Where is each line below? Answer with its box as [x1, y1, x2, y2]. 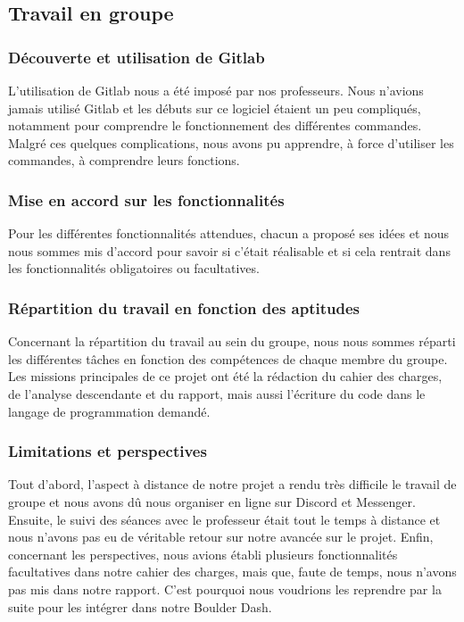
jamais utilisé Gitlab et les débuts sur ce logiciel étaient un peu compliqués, [8, 98, 421, 117]
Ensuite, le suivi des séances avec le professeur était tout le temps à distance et [8, 510, 441, 528]
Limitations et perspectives [8, 440, 207, 462]
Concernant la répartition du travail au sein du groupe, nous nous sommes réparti [8, 332, 456, 351]
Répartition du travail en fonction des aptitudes [8, 296, 360, 319]
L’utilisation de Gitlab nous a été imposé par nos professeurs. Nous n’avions [8, 81, 424, 99]
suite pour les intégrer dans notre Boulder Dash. [8, 597, 272, 616]
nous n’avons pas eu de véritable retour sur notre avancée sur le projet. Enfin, [8, 527, 434, 546]
